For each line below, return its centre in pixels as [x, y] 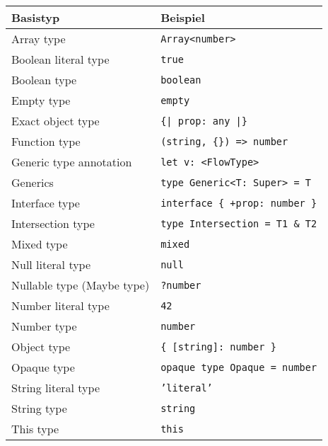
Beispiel [183, 17]
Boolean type [44, 80]
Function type [46, 141]
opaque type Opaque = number [239, 367]
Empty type [41, 100]
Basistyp [36, 17]
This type [35, 429]
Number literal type [60, 305]
